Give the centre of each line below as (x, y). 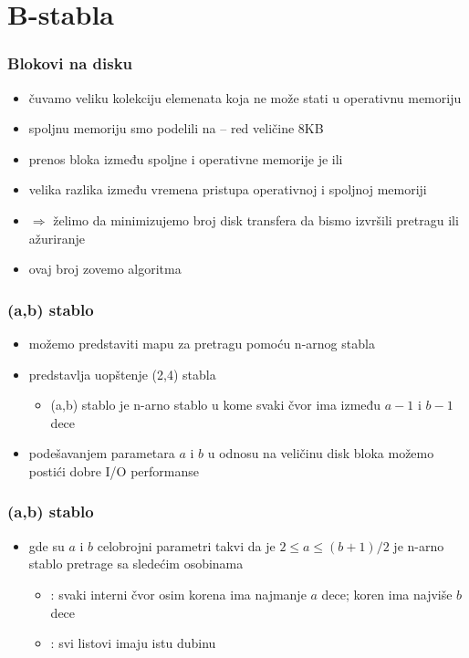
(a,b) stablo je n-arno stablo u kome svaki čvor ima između (216, 405)
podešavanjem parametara (102, 453)
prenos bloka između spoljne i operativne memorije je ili (186, 158)
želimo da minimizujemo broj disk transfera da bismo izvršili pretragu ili (256, 219)
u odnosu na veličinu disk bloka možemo (321, 453)
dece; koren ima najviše (387, 594)
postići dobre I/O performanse (114, 470)
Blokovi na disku (70, 63)
